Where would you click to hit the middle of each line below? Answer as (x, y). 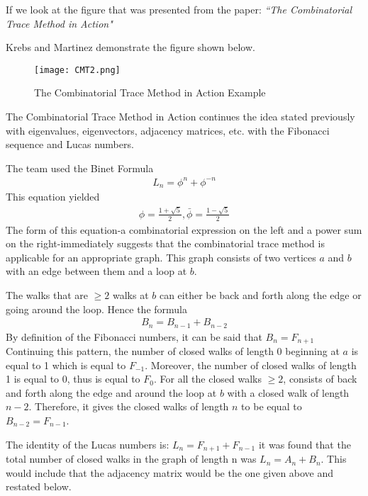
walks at (130, 294)
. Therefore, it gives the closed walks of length (129, 406)
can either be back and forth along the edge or (260, 294)
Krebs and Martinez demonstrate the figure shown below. (130, 47)
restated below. (39, 486)
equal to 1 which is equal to (66, 365)
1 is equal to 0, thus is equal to (73, 379)
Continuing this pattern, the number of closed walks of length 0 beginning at (173, 351)
